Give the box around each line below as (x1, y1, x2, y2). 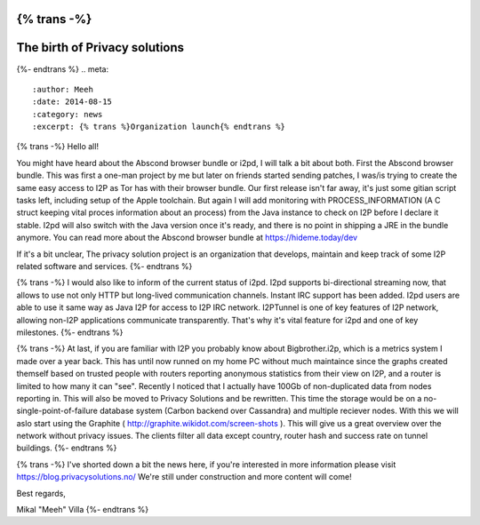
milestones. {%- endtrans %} (16, 327, 124, 338)
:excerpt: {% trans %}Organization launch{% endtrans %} (32, 122, 286, 132)
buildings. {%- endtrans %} (16, 442, 117, 453)
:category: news (32, 109, 103, 119)
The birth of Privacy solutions (16, 40, 185, 55)
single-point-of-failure (16, 405, 98, 417)
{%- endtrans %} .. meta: (16, 63, 109, 75)
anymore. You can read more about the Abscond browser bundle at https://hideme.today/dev (16, 232, 358, 243)
